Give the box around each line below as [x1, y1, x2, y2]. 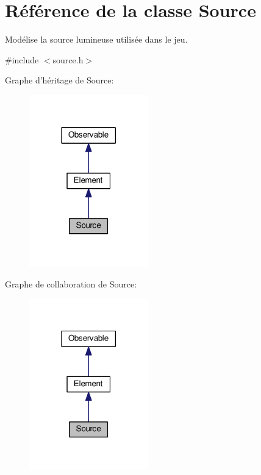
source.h [52, 53, 84, 66]
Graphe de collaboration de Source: [5, 277, 137, 290]
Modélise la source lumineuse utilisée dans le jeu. [5, 33, 188, 46]
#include [5, 53, 39, 66]
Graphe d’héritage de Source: [5, 74, 114, 86]
